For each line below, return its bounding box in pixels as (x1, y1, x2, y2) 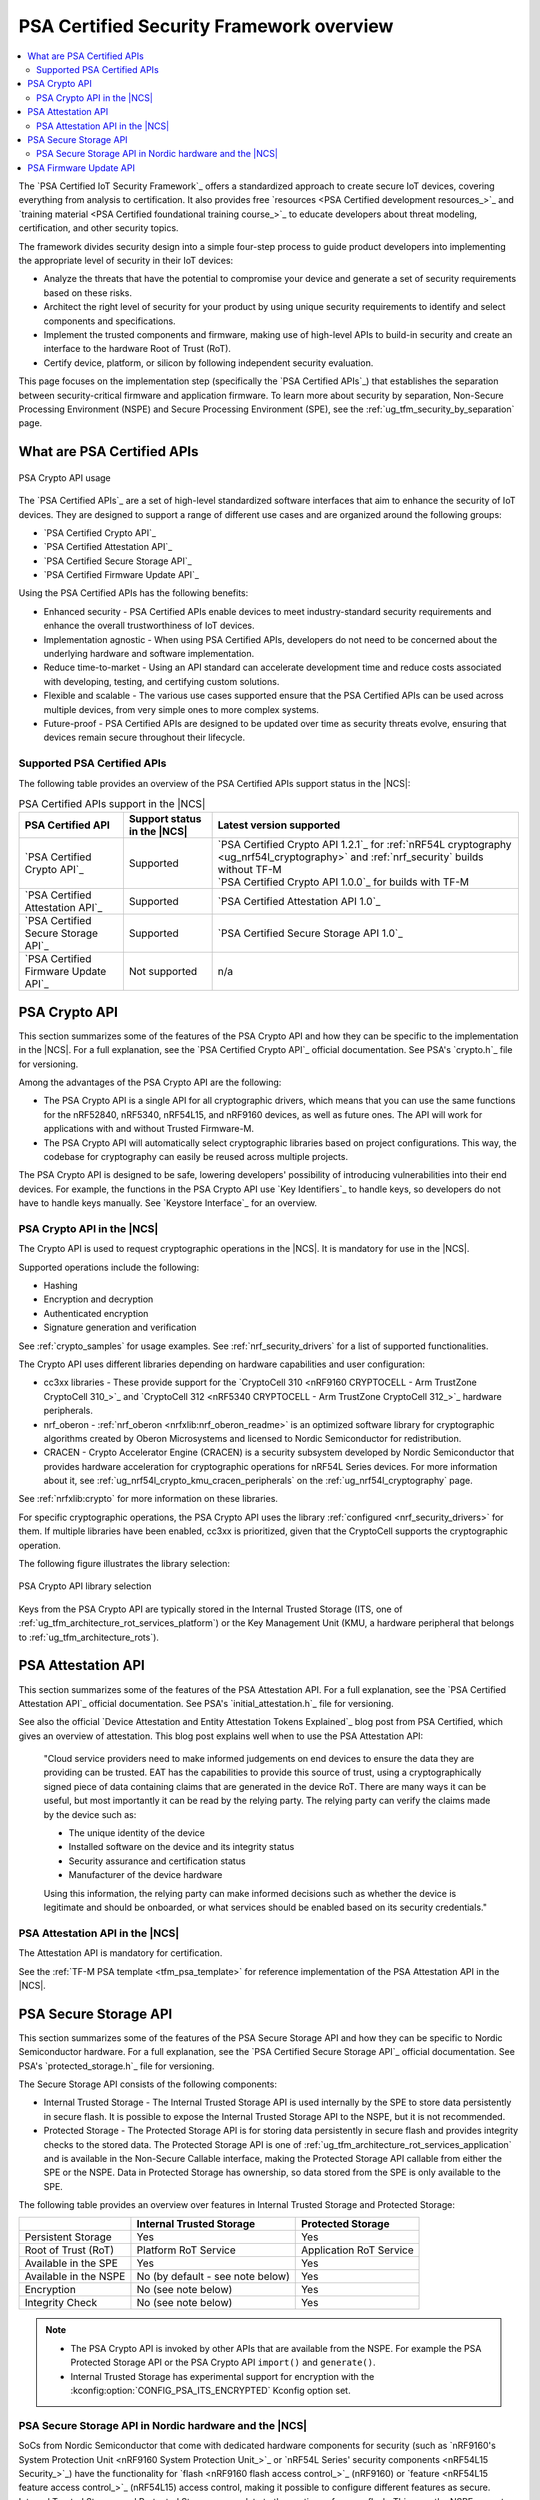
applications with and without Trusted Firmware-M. (43, 1123, 255, 1135)
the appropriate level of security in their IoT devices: (18, 255, 234, 267)
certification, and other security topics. (18, 222, 179, 234)
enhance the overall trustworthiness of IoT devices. (43, 620, 255, 632)
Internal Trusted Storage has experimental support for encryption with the (70, 2370, 375, 2382)
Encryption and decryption (43, 1293, 154, 1305)
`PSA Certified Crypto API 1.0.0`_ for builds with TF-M (217, 875, 470, 889)
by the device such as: (43, 1808, 137, 1820)
